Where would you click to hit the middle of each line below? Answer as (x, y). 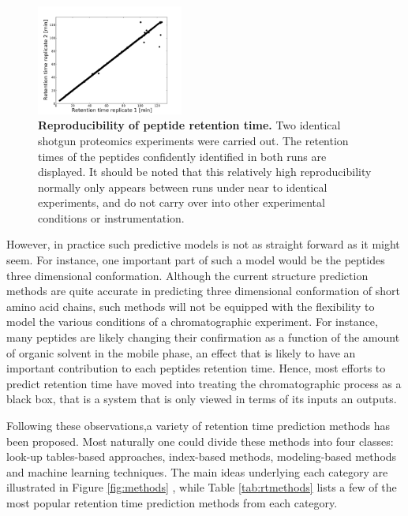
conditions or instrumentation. (111, 217)
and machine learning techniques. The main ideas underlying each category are (197, 471)
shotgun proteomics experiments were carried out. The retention (193, 140)
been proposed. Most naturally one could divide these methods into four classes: (200, 441)
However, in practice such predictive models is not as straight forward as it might (203, 244)
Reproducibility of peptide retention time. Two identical (189, 125)
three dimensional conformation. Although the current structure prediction (187, 275)
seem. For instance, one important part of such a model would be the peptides (196, 260)
